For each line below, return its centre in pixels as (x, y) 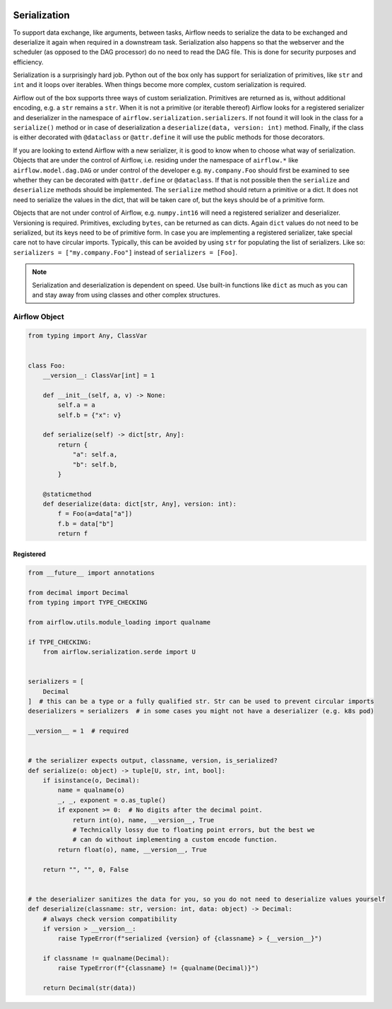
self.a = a (76, 405)
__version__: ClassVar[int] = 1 (99, 376)
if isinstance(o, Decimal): (91, 780)
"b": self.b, (95, 464)
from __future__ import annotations (91, 573)
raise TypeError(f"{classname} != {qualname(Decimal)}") (158, 968)
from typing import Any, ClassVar (88, 336)
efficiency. (28, 62)
